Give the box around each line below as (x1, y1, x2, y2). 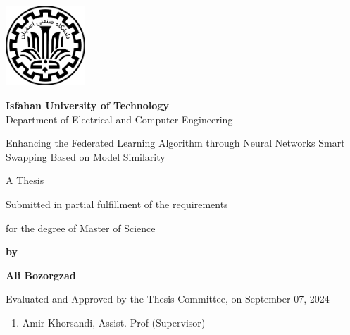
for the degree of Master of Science (6, 220, 156, 235)
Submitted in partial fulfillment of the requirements (6, 196, 228, 211)
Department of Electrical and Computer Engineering (6, 111, 233, 126)
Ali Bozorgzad (6, 267, 76, 282)
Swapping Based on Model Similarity (6, 149, 165, 164)
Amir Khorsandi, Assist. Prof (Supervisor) (22, 315, 206, 329)
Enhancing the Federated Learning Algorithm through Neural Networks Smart (6, 135, 345, 150)
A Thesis (6, 173, 44, 188)
